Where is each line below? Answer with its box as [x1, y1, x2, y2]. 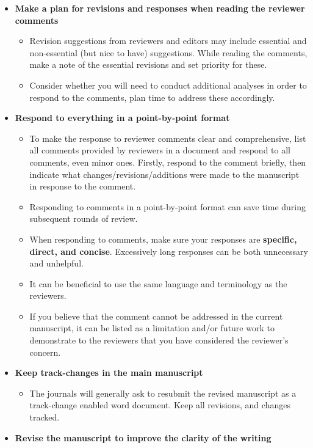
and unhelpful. [29, 257, 84, 270]
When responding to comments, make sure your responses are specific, [29, 232, 297, 245]
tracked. [29, 411, 60, 424]
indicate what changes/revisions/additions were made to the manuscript [29, 167, 300, 180]
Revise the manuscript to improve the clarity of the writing [15, 431, 272, 444]
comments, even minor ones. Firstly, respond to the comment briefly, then [29, 155, 306, 168]
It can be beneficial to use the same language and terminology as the [29, 277, 287, 290]
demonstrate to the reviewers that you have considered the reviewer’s [29, 334, 289, 347]
